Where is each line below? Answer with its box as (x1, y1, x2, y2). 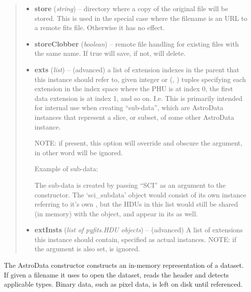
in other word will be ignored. (34, 147, 123, 157)
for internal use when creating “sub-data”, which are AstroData (34, 102, 223, 113)
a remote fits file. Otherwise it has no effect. (34, 22, 165, 32)
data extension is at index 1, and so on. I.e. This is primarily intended (34, 93, 243, 103)
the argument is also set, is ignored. (34, 243, 140, 254)
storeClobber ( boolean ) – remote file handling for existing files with (34, 38, 239, 49)
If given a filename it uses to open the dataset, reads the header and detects (4, 269, 229, 279)
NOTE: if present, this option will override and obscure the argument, (34, 138, 243, 148)
